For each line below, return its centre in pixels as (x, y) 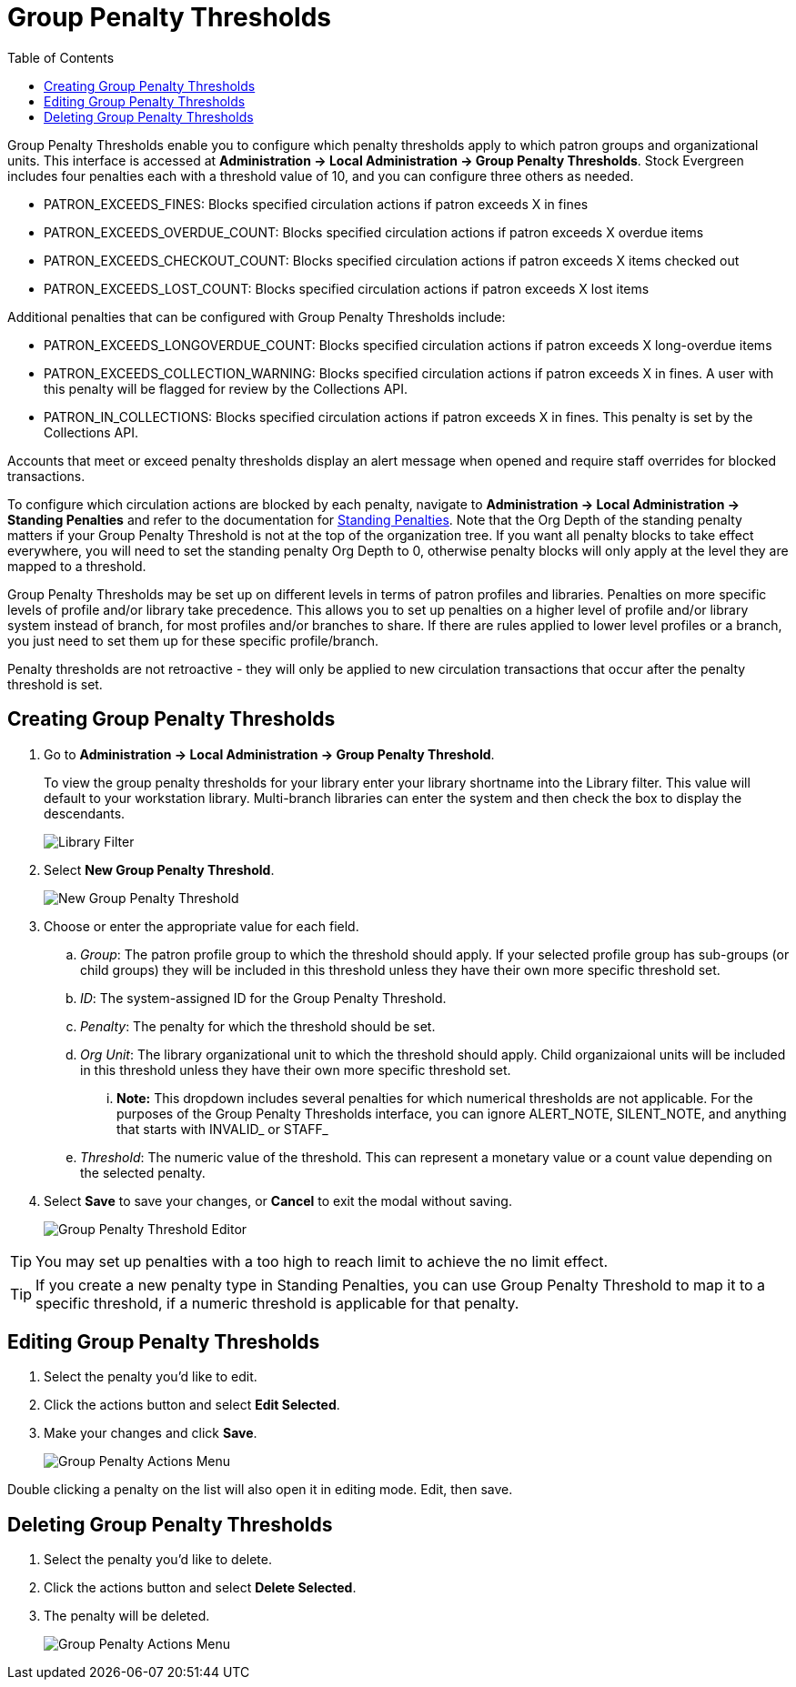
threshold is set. (55, 684)
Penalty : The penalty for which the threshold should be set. (258, 1026)
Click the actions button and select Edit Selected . (192, 1405)
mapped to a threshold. (77, 566)
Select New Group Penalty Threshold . (159, 869)
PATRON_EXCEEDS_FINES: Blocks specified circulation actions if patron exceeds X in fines (316, 204)
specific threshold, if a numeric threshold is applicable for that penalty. (277, 1303)
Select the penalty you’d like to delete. (158, 1560)
